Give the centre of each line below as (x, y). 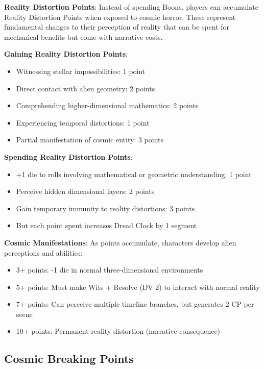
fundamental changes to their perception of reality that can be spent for (117, 27)
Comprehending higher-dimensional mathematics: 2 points (107, 105)
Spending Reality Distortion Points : (68, 156)
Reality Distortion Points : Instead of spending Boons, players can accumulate (131, 7)
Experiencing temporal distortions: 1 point (83, 122)
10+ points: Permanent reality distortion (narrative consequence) (118, 331)
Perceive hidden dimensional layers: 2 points (85, 191)
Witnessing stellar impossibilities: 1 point (81, 71)
